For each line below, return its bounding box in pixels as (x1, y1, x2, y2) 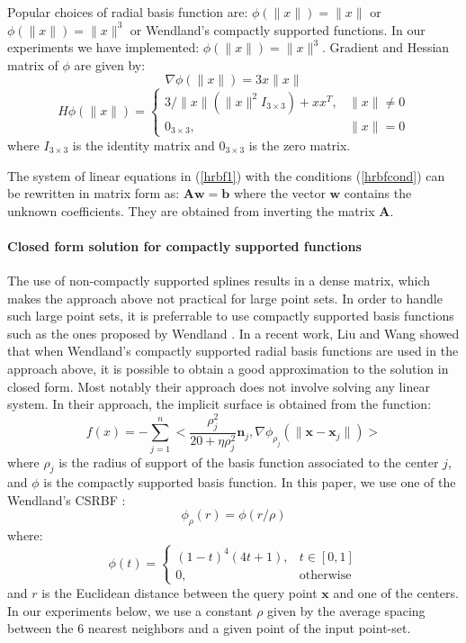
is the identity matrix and (72, 135, 215, 154)
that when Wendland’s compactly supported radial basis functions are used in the (7, 341, 459, 360)
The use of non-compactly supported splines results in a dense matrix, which (7, 271, 431, 290)
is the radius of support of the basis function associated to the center (58, 452, 439, 471)
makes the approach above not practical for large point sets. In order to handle (7, 288, 443, 307)
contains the (344, 184, 412, 203)
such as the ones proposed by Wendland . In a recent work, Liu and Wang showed (7, 323, 460, 342)
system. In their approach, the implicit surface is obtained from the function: (7, 394, 432, 413)
